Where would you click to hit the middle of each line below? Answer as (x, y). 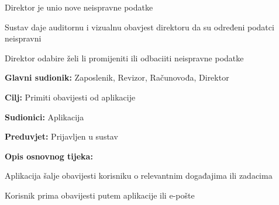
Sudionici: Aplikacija (44, 117)
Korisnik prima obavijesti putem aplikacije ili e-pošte (100, 195)
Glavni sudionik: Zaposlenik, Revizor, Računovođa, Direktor (117, 77)
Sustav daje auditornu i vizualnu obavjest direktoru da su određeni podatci (139, 27)
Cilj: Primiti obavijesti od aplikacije (70, 97)
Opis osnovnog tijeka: (49, 156)
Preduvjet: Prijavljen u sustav (61, 136)
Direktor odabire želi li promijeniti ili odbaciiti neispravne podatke (124, 58)
